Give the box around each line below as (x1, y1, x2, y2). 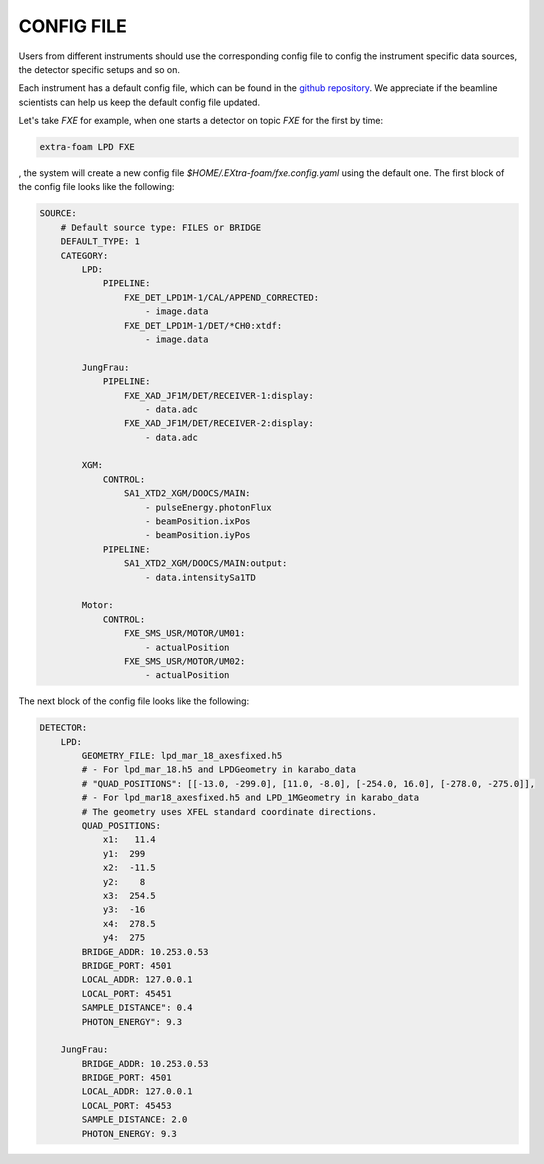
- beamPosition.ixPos (145, 516, 251, 527)
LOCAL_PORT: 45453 (81, 1100, 172, 1111)
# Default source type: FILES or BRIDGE (60, 221, 262, 233)
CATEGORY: (60, 250, 109, 261)
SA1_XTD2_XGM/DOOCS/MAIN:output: (123, 558, 288, 569)
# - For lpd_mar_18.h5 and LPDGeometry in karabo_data (81, 764, 357, 775)
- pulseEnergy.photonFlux (145, 501, 272, 513)
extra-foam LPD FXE (39, 141, 135, 153)
